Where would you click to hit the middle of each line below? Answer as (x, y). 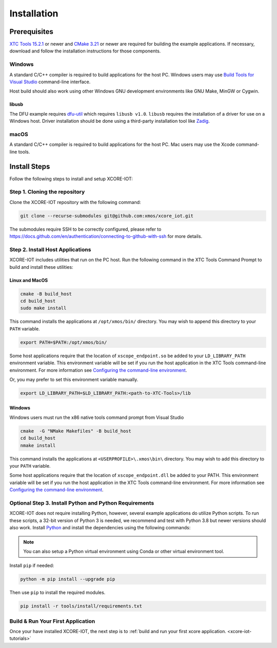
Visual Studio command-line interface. (50, 82)
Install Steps (30, 166)
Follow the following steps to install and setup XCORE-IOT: (71, 179)
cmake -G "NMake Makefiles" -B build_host (76, 431)
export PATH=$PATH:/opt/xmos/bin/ (64, 342)
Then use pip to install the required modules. (57, 593)
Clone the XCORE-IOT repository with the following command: (75, 202)
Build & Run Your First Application (52, 621)
